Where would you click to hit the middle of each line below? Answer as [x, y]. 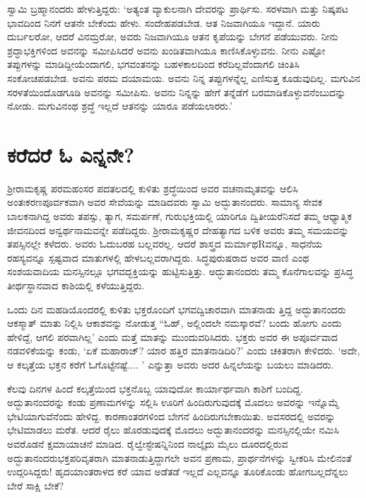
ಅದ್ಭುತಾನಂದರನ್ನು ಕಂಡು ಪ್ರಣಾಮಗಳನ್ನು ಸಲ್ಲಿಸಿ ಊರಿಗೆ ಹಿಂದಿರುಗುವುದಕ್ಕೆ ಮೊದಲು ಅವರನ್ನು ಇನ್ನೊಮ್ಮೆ [173, 402]
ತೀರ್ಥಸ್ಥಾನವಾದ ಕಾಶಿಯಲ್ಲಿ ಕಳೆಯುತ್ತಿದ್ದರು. [76, 285]
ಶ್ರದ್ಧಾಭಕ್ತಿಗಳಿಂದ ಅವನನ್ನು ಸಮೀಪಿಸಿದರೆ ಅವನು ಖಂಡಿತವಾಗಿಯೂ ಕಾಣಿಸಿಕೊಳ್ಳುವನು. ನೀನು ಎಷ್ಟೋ [166, 50]
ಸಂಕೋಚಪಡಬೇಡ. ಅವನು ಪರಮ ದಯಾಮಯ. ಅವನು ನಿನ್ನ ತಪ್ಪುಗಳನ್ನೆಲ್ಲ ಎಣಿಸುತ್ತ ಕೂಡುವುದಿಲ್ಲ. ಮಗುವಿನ [184, 77]
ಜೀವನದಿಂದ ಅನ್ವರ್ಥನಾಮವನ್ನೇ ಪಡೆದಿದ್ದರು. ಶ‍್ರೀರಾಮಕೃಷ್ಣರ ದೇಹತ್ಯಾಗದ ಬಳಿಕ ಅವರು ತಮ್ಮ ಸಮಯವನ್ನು [178, 230]
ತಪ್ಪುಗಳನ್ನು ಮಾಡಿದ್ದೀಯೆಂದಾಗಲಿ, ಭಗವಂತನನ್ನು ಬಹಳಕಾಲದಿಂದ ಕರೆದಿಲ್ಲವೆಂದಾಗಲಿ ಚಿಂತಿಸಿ [153, 64]
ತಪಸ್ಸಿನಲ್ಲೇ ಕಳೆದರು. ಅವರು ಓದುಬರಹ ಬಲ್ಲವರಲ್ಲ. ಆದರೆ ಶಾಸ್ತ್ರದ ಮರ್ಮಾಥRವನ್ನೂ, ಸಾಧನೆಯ [165, 244]
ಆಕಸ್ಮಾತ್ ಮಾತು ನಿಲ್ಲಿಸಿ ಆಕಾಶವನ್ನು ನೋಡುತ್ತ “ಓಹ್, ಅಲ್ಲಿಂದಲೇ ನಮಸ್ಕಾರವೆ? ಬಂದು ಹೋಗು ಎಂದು [175, 323]
